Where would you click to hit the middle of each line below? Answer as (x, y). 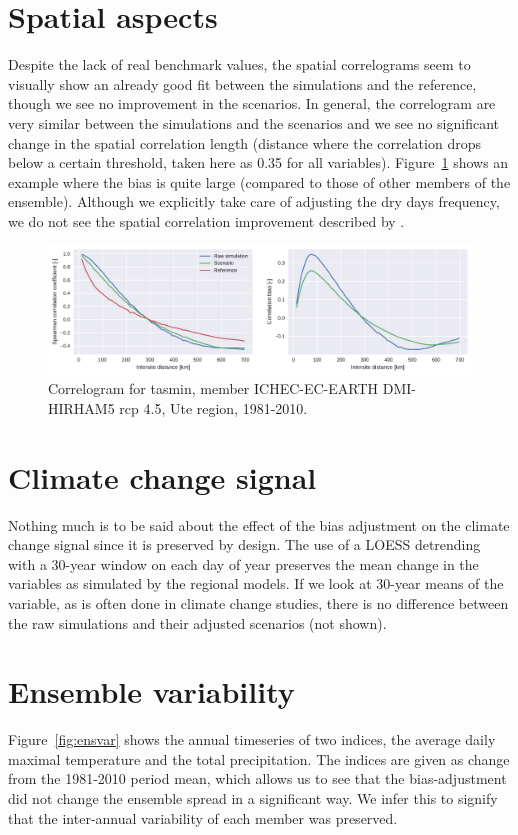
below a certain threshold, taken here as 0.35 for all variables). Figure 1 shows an (258, 162)
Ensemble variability (151, 691)
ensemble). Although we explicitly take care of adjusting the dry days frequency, (254, 201)
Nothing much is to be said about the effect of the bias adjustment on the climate (259, 524)
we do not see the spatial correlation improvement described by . (206, 220)
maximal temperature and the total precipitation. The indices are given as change (259, 758)
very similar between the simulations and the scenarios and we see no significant (253, 122)
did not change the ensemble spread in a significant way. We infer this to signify (253, 798)
